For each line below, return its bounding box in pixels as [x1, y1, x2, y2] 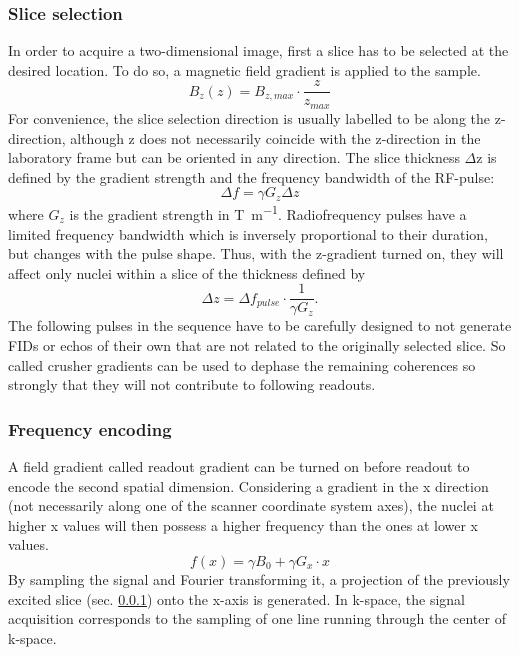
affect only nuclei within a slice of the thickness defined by [8, 262, 366, 283]
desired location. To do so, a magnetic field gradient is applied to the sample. [8, 59, 481, 80]
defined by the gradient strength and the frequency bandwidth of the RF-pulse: [8, 166, 495, 187]
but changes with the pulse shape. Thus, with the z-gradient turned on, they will [8, 243, 504, 264]
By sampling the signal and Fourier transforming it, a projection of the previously [8, 568, 510, 589]
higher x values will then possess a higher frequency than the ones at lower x [8, 514, 478, 535]
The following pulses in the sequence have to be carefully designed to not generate [8, 315, 512, 336]
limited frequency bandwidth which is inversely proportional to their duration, [8, 223, 488, 244]
